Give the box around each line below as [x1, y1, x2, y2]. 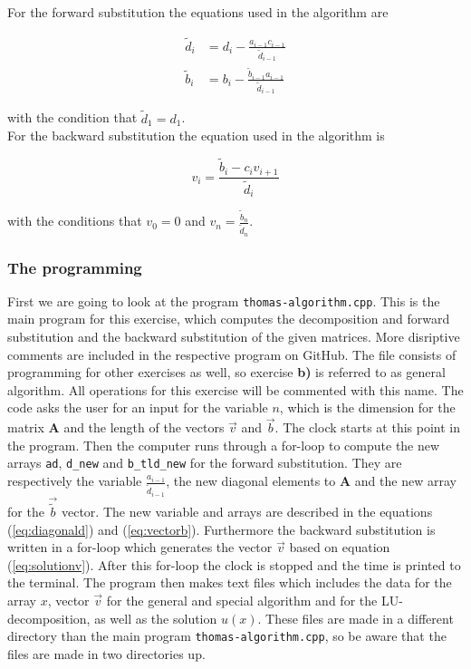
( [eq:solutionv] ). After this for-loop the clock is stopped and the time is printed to [7, 555, 461, 574]
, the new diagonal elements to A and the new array [166, 471, 457, 490]
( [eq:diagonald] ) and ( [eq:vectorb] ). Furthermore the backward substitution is [7, 519, 436, 538]
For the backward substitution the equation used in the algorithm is [7, 126, 385, 145]
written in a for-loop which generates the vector [7, 538, 273, 557]
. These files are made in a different [257, 608, 454, 627]
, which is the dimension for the [279, 398, 456, 417]
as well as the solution [94, 608, 217, 627]
